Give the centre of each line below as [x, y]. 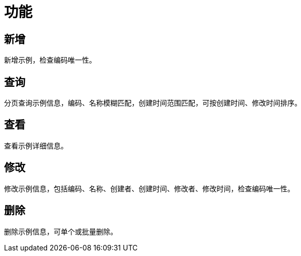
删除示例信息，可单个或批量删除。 [61, 231]
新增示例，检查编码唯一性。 [50, 60]
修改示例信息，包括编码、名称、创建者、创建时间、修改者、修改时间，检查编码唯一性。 [149, 188]
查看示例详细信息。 [36, 145]
